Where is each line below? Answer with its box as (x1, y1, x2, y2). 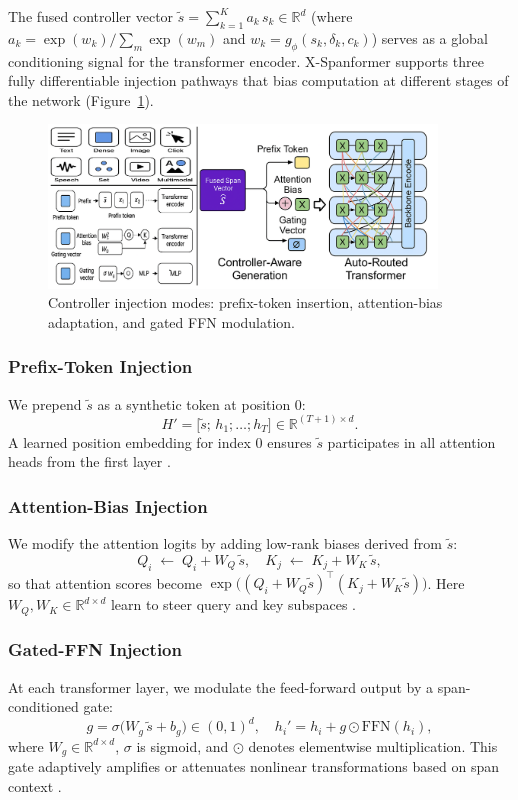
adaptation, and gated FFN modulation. (48, 311, 296, 332)
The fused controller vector (8, 6, 174, 26)
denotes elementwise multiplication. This (248, 735, 498, 756)
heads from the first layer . (8, 451, 171, 472)
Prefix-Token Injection (8, 354, 193, 379)
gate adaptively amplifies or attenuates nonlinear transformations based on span (8, 756, 500, 777)
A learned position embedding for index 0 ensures (8, 431, 312, 452)
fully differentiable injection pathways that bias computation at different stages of (8, 70, 509, 91)
